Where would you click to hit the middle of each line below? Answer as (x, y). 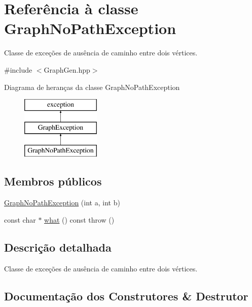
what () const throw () (79, 219)
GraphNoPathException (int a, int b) (62, 203)
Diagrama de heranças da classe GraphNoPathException (92, 87)
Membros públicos (53, 181)
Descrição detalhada (58, 247)
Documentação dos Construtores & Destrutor (126, 296)
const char (20, 219)
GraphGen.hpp (67, 69)
